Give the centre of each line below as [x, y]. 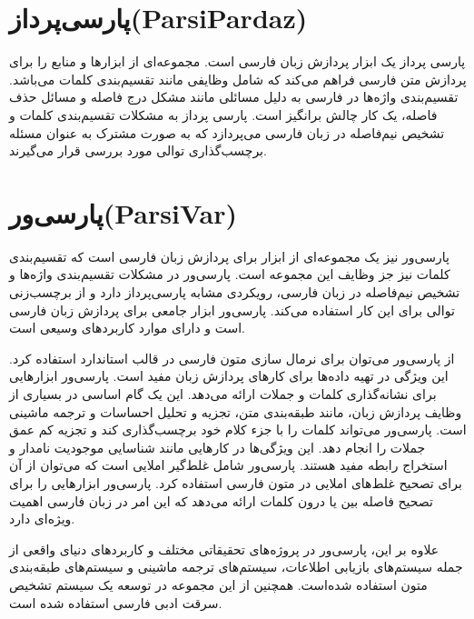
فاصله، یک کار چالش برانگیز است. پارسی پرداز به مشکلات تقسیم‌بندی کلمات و [223, 114]
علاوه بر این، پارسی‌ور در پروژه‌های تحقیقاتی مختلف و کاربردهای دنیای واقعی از [224, 549]
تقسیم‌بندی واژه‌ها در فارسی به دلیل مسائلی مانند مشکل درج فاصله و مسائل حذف [234, 97]
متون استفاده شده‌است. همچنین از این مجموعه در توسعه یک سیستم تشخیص [218, 584]
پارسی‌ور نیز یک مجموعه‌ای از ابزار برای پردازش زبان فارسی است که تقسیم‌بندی [229, 256]
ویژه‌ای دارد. [42, 519]
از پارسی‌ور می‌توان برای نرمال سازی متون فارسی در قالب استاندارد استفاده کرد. [232, 358]
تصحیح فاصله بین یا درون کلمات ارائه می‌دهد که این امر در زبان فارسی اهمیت [221, 500]
